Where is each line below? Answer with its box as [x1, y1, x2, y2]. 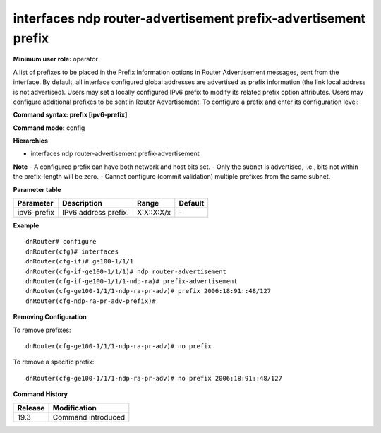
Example [13, 221, 40, 230]
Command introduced [52, 412, 126, 422]
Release [17, 403, 45, 413]
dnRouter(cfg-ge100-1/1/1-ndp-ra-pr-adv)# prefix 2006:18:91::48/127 [25, 287, 272, 295]
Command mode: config [13, 124, 85, 132]
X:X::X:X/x [136, 208, 171, 218]
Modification [52, 403, 97, 413]
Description [62, 198, 102, 208]
